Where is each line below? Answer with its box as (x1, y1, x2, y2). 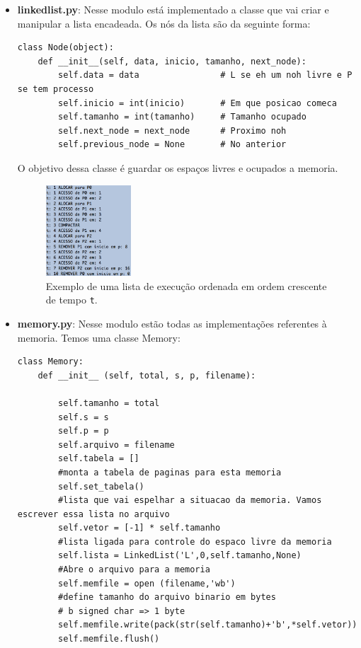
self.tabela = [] (58, 453, 139, 464)
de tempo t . (45, 292, 98, 307)
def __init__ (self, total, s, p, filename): (38, 370, 256, 381)
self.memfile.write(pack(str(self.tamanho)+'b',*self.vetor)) (58, 620, 357, 630)
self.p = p (58, 426, 109, 436)
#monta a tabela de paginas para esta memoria (58, 467, 282, 478)
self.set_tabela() (58, 481, 144, 492)
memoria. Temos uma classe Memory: (17, 330, 180, 345)
